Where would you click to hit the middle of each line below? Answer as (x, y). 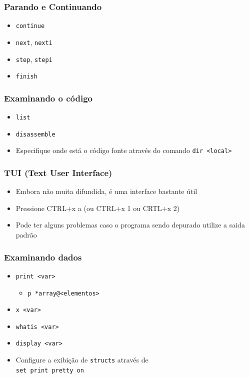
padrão (26, 235)
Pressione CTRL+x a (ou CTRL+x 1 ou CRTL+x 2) (98, 208)
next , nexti (34, 42)
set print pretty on (50, 370)
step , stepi (34, 59)
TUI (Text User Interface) (58, 172)
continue (30, 26)
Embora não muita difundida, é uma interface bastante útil (106, 191)
